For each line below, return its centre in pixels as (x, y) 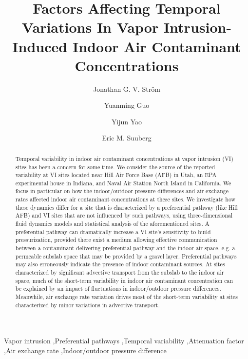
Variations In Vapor (90, 27)
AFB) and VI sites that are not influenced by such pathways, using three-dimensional (124, 215)
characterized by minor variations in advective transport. (87, 305)
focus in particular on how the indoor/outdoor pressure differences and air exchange (122, 191)
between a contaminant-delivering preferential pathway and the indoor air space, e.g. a (125, 248)
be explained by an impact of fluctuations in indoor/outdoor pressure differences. (118, 289)
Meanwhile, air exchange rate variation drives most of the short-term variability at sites (126, 297)
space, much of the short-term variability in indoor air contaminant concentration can (124, 280)
